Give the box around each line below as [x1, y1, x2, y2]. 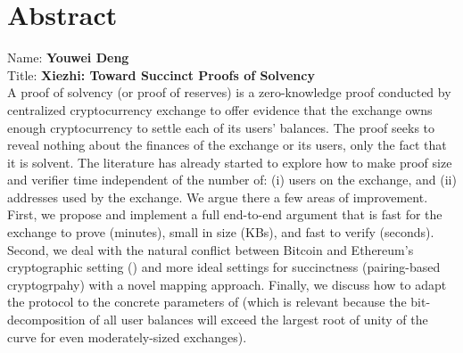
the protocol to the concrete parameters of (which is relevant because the [7, 292, 407, 311]
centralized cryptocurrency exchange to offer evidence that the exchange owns [7, 100, 433, 119]
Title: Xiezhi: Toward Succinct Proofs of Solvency [7, 65, 315, 84]
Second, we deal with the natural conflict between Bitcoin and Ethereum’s [7, 240, 414, 259]
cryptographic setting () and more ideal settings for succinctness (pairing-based [7, 258, 441, 276]
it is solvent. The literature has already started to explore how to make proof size [7, 152, 452, 171]
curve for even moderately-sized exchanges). [7, 327, 247, 346]
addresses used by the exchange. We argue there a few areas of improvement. [7, 187, 428, 206]
